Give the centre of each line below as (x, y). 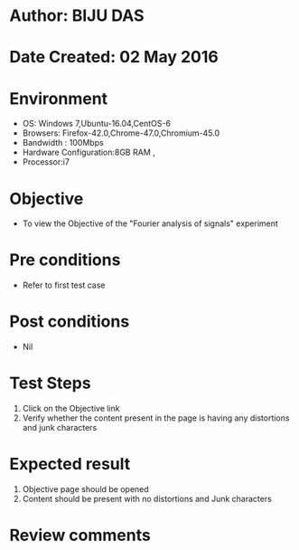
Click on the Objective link (71, 409)
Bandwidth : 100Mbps (63, 143)
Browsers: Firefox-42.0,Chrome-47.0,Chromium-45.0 (121, 133)
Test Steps (51, 383)
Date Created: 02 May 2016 (114, 57)
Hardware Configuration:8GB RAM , (89, 152)
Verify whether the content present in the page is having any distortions (156, 418)
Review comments (80, 536)
